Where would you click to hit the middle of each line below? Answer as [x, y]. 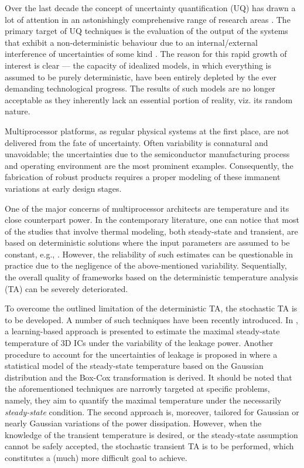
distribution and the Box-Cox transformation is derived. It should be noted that [148, 377]
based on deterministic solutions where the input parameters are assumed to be [147, 243]
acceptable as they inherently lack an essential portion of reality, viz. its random [149, 99]
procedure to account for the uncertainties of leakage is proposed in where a [141, 354]
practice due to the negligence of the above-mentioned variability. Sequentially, [146, 265]
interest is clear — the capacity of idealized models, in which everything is [138, 65]
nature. [18, 111]
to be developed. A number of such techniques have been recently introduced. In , [151, 319]
